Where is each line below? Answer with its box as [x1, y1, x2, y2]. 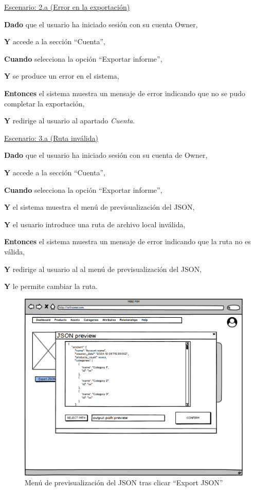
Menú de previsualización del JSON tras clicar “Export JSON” [25, 477, 223, 488]
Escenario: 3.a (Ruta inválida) [4, 132, 98, 143]
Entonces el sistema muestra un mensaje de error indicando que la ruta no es [4, 236, 251, 247]
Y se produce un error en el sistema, [4, 70, 119, 81]
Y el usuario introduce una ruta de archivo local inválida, [4, 219, 186, 229]
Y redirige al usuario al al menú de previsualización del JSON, [4, 263, 202, 274]
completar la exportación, [4, 98, 85, 108]
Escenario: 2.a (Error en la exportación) [4, 2, 130, 12]
